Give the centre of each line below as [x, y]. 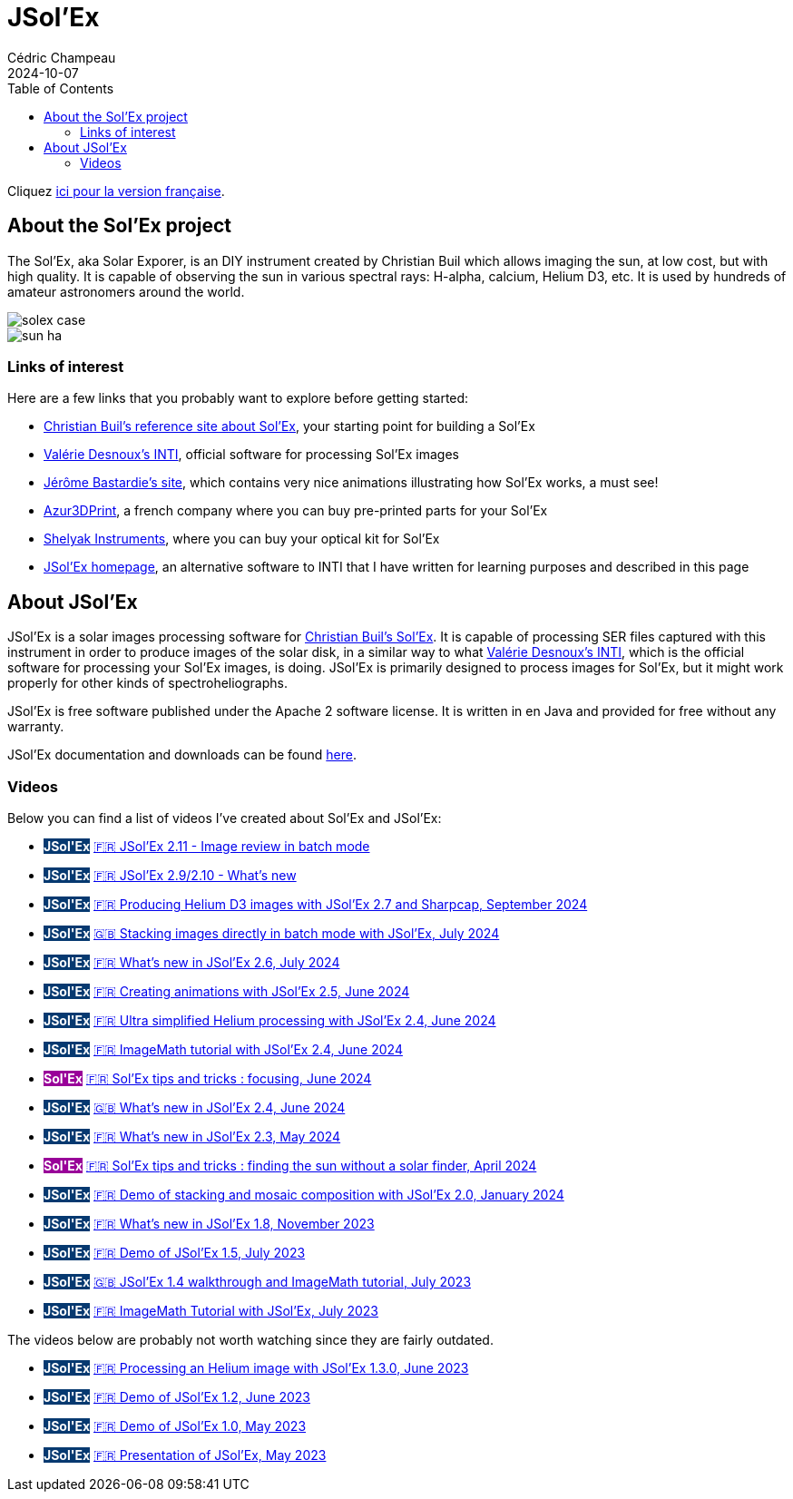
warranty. [36, 727]
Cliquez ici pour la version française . [116, 191]
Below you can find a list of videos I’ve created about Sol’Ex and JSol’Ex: [225, 818]
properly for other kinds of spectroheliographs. [147, 683]
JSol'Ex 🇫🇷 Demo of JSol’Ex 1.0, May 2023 [175, 1426]
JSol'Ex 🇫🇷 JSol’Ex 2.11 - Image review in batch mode [207, 846]
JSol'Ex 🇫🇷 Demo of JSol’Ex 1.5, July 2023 [175, 1252]
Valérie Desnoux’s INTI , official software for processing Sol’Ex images [251, 455]
